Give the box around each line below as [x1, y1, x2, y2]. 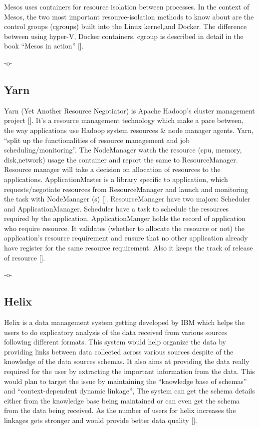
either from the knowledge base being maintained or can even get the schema [4, 395, 240, 405]
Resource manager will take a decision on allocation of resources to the [4, 164, 221, 174]
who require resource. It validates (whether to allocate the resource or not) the [4, 222, 245, 233]
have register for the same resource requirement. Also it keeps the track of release [4, 242, 253, 253]
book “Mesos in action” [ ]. [4, 40, 84, 51]
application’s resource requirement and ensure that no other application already [4, 232, 248, 243]
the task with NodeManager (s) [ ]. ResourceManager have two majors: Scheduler [4, 193, 251, 204]
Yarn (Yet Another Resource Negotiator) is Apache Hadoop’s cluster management [4, 105, 255, 115]
